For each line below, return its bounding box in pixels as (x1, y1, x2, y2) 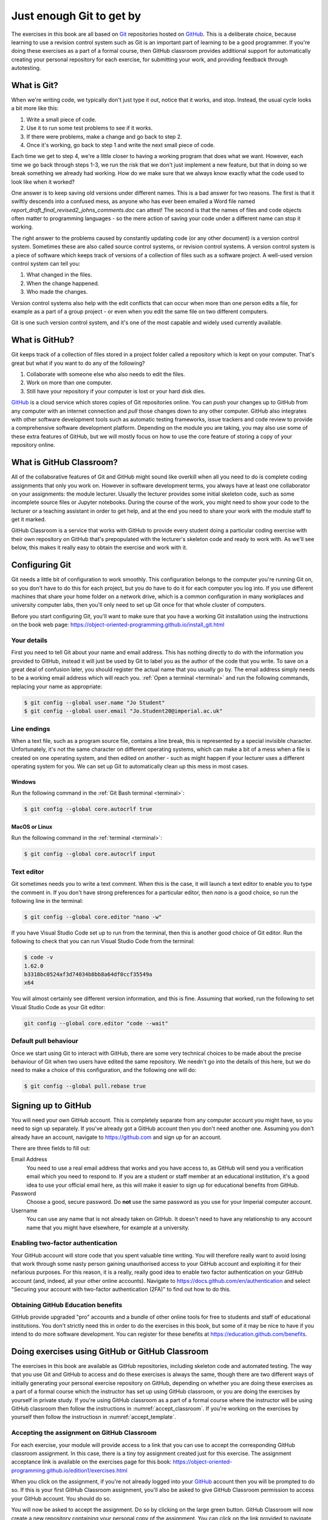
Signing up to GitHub (11, 1100, 92, 1111)
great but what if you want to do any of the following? (11, 359, 145, 367)
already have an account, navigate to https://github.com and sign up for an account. (11, 1133, 222, 1141)
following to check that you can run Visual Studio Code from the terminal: (11, 938, 195, 945)
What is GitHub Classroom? (11, 457, 118, 468)
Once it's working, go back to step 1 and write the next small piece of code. (26, 141, 215, 148)
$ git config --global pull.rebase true (24, 1083, 146, 1090)
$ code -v (24, 954, 53, 961)
